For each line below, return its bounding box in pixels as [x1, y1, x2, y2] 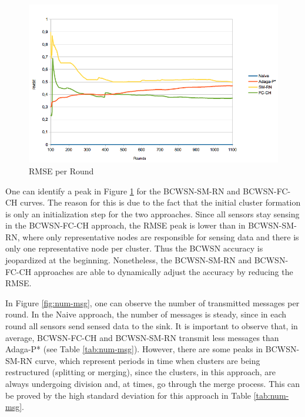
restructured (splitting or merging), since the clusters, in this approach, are [5, 366, 276, 378]
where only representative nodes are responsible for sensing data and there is [22, 230, 299, 243]
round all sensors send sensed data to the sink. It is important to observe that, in [5, 320, 298, 332]
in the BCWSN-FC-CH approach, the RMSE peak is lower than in [5, 219, 246, 231]
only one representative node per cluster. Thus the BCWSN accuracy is [5, 242, 263, 254]
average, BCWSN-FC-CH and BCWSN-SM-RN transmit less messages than [5, 331, 279, 343]
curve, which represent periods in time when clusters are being [35, 354, 260, 366]
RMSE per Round [29, 164, 94, 177]
